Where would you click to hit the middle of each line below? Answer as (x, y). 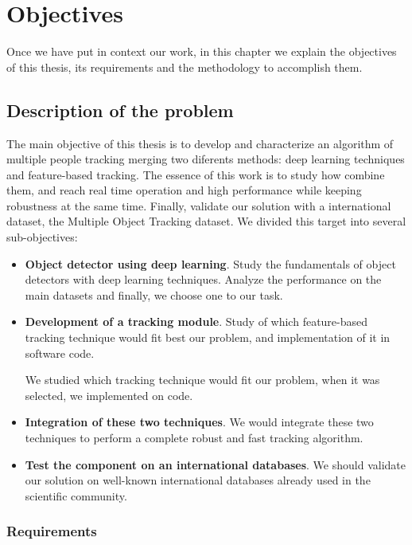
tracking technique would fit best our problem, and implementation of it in (208, 337)
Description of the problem (120, 110)
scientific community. (76, 495)
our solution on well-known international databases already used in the (198, 480)
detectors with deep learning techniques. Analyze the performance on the (203, 279)
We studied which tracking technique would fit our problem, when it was (202, 380)
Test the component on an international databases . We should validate (215, 464)
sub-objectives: (42, 237)
